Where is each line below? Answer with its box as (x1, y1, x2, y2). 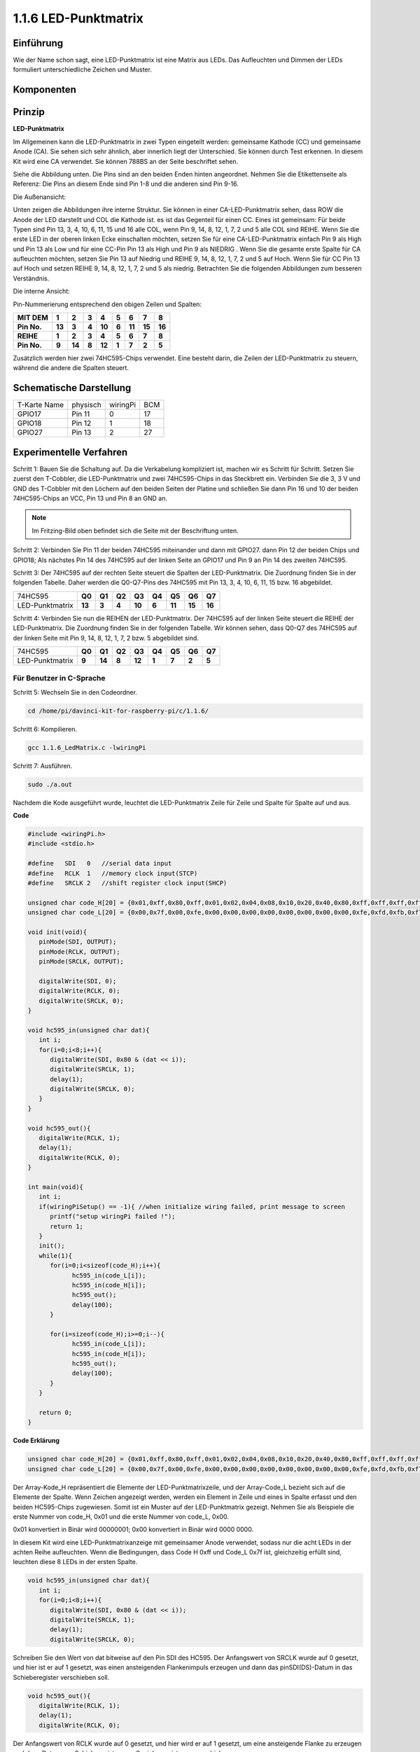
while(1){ (38, 1252, 73, 1259)
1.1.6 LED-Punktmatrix (13, 11, 143, 26)
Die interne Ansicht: (13, 287, 70, 296)
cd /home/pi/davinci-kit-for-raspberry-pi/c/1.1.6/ (27, 706, 209, 715)
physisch (71, 400, 101, 410)
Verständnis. (13, 274, 50, 282)
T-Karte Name (17, 400, 64, 410)
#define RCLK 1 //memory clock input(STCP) (27, 869, 198, 877)
